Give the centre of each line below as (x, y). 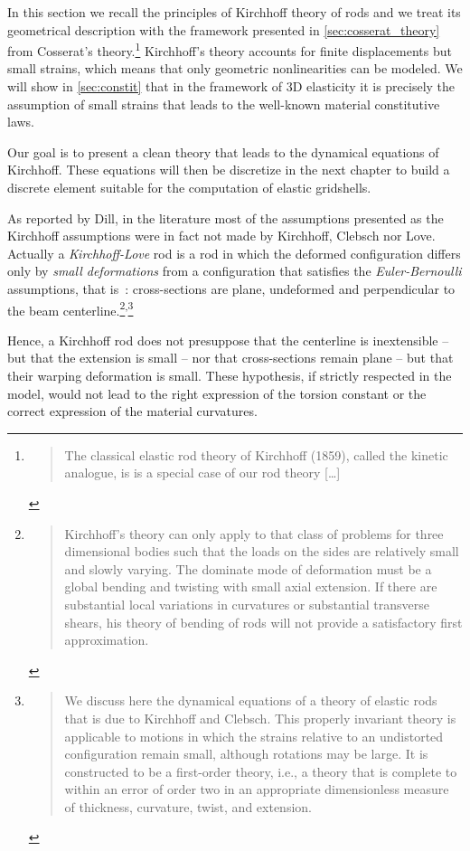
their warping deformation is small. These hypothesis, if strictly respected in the (230, 375)
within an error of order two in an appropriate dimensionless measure (257, 789)
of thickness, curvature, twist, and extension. (188, 806)
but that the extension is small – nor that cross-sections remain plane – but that (230, 358)
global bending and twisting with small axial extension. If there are (251, 586)
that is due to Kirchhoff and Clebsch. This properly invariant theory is (260, 718)
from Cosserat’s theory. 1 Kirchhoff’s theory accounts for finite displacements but (230, 49)
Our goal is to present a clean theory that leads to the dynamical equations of (223, 151)
